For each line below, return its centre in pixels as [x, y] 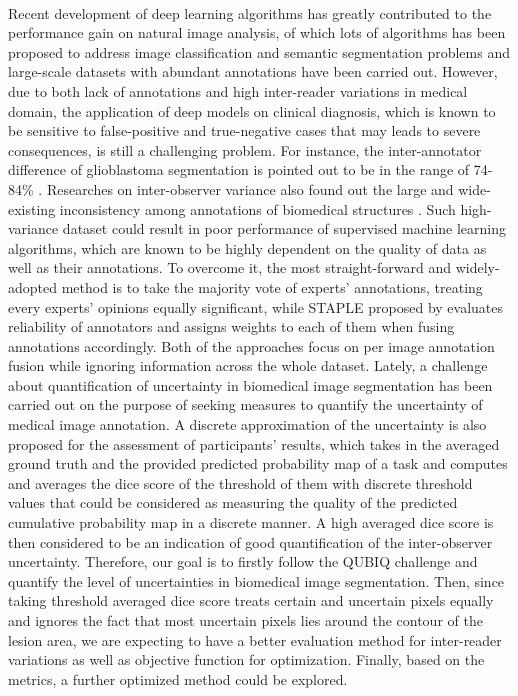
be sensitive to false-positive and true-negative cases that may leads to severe [244, 130]
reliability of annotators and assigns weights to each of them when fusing [231, 326]
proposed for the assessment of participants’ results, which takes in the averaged [254, 443]
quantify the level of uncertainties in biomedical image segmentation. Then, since [256, 580]
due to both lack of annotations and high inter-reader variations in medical [238, 90]
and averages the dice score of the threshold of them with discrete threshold [240, 482]
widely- [477, 267]
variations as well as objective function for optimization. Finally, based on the [246, 659]
